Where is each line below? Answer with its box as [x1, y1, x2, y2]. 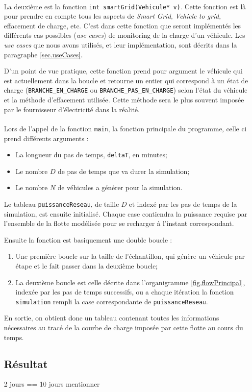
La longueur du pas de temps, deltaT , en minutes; [15, 149, 167, 160]
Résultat [4, 356, 48, 371]
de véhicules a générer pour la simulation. [57, 182, 183, 193]
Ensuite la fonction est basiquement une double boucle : [4, 234, 172, 245]
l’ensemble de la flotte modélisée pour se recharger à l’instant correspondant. [4, 218, 234, 228]
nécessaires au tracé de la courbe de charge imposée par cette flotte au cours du [4, 322, 243, 332]
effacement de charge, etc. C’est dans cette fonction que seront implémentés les [4, 20, 241, 30]
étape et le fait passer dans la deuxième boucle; [15, 260, 158, 270]
